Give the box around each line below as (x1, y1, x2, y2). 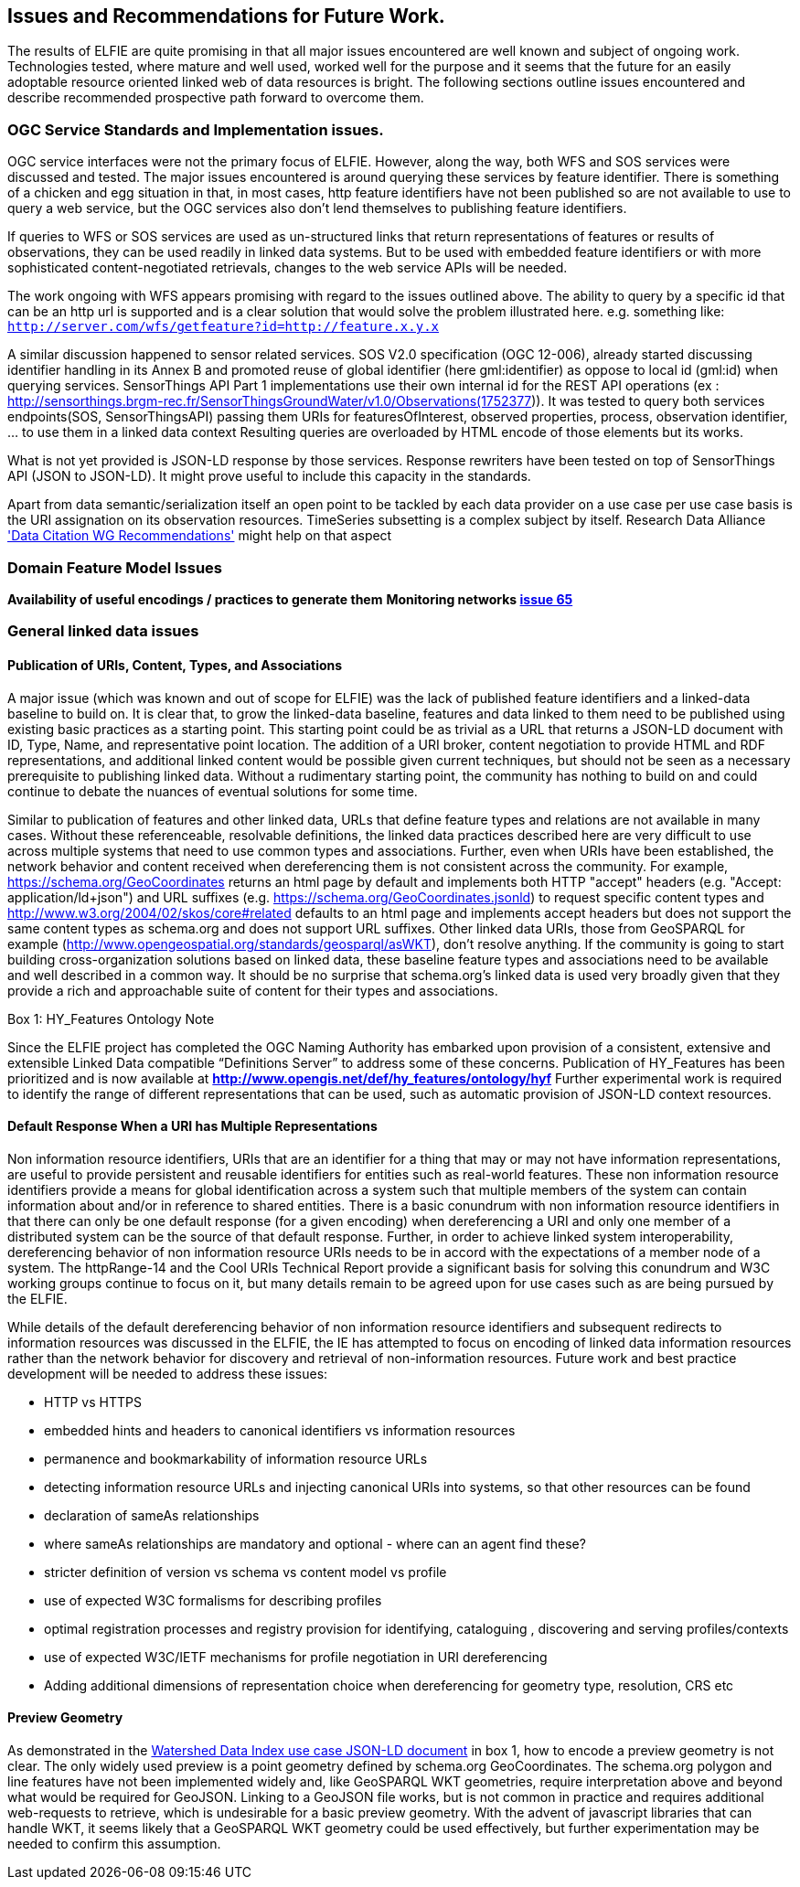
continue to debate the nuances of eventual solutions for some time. (7, 783, 418, 799)
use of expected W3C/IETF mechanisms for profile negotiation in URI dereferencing (44, 1648, 548, 1665)
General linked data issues (7, 622, 199, 641)
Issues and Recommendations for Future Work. (7, 5, 445, 27)
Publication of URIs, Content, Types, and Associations (7, 656, 343, 673)
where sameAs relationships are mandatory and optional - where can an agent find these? (44, 1535, 586, 1551)
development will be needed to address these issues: (7, 1365, 328, 1381)
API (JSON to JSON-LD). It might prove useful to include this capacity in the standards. (7, 468, 531, 485)
